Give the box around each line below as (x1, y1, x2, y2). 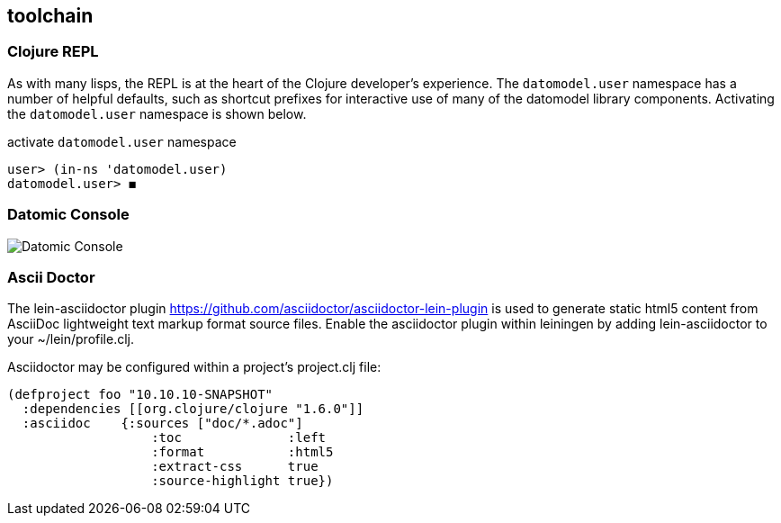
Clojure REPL (7, 42, 99, 61)
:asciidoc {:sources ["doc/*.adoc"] (22, 416, 303, 431)
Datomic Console (7, 205, 130, 224)
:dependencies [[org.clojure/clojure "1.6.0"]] (22, 401, 364, 417)
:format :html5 (151, 445, 334, 460)
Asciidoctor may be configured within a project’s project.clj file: (7, 359, 382, 375)
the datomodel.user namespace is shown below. (7, 105, 307, 122)
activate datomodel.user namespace (7, 133, 237, 149)
